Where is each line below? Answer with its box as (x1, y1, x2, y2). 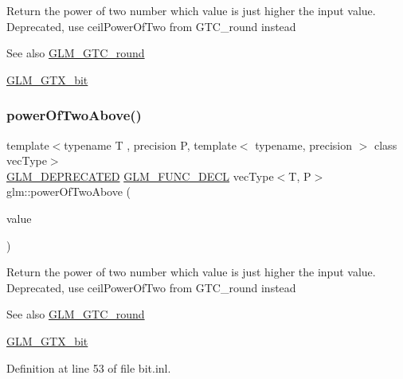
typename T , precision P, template (64, 136, 237, 153)
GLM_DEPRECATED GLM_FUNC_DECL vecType (6, 167, 274, 184)
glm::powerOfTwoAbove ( (6, 183, 131, 200)
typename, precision (255, 136, 353, 153)
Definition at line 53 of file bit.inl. (6, 359, 171, 376)
